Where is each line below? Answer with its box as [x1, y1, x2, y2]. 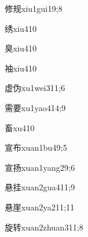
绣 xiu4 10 [5, 22, 37, 34]
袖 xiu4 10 [5, 61, 37, 74]
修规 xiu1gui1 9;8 [5, 2, 63, 14]
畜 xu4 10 [5, 121, 35, 134]
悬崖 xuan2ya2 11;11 [5, 200, 74, 213]
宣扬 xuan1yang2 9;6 [5, 161, 75, 173]
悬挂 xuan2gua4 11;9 [5, 181, 75, 193]
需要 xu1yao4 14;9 [5, 101, 66, 113]
